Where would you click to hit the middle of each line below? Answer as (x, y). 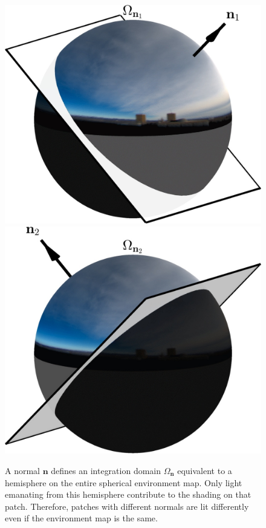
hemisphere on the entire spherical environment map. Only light (124, 482)
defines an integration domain (106, 470)
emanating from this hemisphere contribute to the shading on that (128, 494)
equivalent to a (205, 470)
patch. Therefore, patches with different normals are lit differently (127, 506)
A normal (22, 470)
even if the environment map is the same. (81, 518)
